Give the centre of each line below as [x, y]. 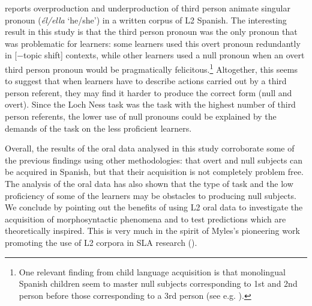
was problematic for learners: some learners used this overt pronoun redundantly [153, 43]
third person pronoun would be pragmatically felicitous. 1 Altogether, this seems [151, 68]
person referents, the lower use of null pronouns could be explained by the [141, 116]
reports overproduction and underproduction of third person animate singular [148, 8]
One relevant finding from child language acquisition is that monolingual [152, 271]
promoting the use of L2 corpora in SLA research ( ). [101, 242]
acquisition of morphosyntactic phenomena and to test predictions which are [145, 219]
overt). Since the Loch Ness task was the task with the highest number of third [150, 104]
